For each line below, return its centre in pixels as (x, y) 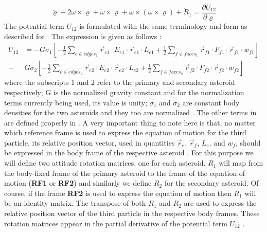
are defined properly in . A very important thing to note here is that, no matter (130, 122)
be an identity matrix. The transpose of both (75, 203)
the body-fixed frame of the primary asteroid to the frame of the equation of (125, 173)
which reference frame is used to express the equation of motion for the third (125, 132)
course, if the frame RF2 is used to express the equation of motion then (118, 193)
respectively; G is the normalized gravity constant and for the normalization (124, 92)
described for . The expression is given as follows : (83, 36)
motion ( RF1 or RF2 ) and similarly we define (78, 183)
